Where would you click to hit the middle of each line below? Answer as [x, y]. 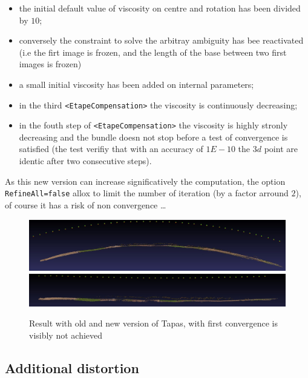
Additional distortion [72, 367]
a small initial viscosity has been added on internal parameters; [136, 84]
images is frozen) [50, 64]
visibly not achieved [66, 335]
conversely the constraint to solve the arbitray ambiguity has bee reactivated [161, 40]
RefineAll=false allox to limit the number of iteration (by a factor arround [147, 193]
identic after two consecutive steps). [85, 161]
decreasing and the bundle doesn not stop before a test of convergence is [153, 137]
